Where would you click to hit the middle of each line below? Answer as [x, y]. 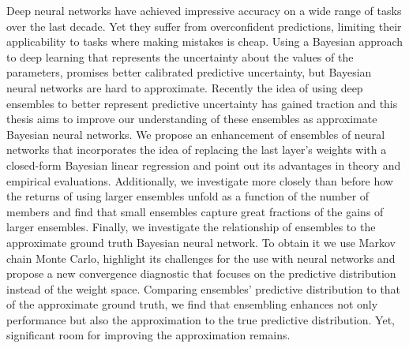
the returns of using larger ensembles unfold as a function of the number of [188, 196]
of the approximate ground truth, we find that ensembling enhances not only [192, 304]
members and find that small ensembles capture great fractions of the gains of [195, 211]
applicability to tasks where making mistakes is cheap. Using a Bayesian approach [205, 41]
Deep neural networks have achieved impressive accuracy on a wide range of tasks [204, 10]
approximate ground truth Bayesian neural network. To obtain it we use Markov [201, 242]
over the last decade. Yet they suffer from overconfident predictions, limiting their [204, 26]
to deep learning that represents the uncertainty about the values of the [180, 56]
